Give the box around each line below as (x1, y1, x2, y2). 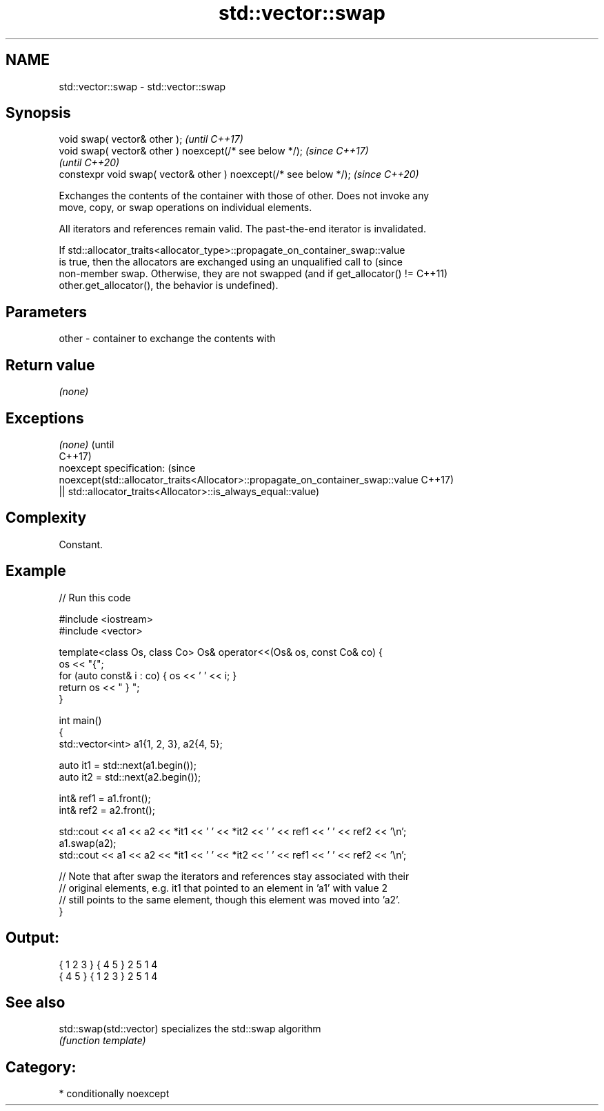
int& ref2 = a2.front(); (59, 803, 155, 816)
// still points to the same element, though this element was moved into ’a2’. (59, 893, 401, 905)
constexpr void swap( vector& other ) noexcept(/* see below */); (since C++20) (59, 168, 419, 181)
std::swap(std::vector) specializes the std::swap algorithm (59, 1023, 321, 1035)
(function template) (59, 1034, 146, 1047)
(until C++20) (59, 157, 120, 169)
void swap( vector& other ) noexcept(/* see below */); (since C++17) (59, 145, 369, 157)
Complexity (6, 509, 87, 527)
